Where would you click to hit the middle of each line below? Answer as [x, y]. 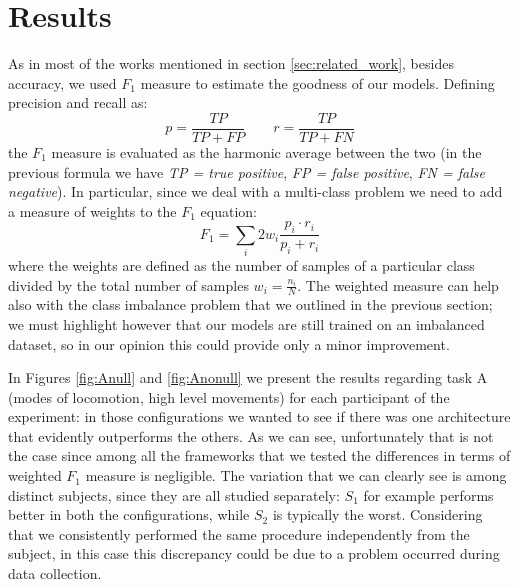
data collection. [55, 573]
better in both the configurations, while [129, 514]
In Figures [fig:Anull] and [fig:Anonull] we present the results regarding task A [248, 377]
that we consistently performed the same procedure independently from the [239, 533]
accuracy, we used [62, 82]
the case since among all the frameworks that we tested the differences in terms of [259, 455]
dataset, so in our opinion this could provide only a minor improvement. [229, 343]
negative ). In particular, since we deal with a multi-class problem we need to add [255, 191]
